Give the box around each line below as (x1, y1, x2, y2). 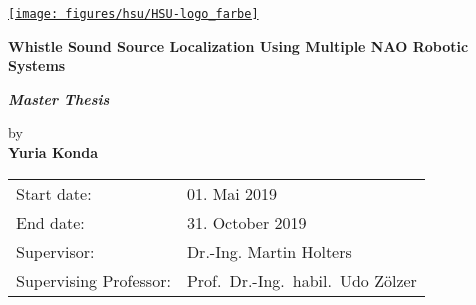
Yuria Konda (8, 142, 98, 163)
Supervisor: (16, 239, 95, 263)
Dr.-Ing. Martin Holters (186, 239, 352, 263)
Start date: (16, 181, 92, 205)
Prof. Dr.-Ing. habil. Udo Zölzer (186, 268, 417, 292)
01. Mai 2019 (186, 181, 278, 205)
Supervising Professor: (16, 268, 171, 292)
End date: (16, 210, 85, 234)
